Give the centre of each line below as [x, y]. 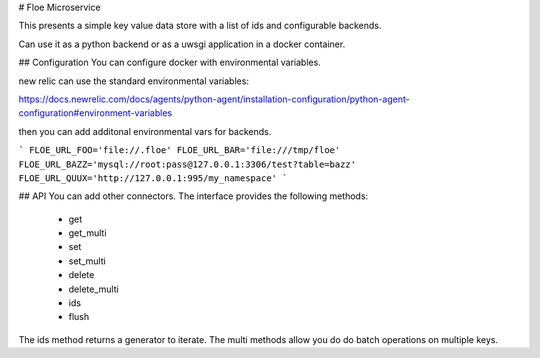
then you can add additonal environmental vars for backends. [145, 131]
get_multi [87, 233]
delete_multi [93, 289]
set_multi [87, 261]
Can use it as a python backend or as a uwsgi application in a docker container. [182, 44]
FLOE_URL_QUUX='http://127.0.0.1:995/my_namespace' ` [153, 178]
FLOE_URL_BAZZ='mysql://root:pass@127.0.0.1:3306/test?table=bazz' [187, 164]
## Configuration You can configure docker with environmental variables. [170, 62]
